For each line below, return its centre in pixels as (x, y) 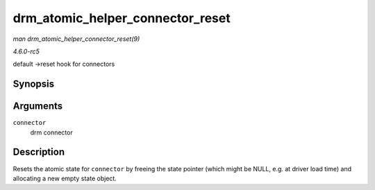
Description (39, 152)
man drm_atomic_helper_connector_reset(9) (76, 39)
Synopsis (34, 84)
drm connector (51, 132)
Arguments (38, 106)
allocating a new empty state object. (65, 178)
